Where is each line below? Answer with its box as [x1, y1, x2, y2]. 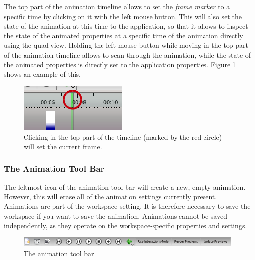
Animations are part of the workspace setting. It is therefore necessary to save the [4, 201, 251, 211]
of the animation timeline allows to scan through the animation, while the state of [4, 49, 251, 59]
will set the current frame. [24, 141, 102, 151]
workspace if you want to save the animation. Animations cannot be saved [4, 210, 227, 221]
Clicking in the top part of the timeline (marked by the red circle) [24, 132, 222, 142]
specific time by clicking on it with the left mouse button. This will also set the [4, 11, 242, 21]
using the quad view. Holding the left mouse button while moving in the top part [4, 40, 249, 50]
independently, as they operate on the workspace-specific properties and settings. [4, 220, 247, 231]
